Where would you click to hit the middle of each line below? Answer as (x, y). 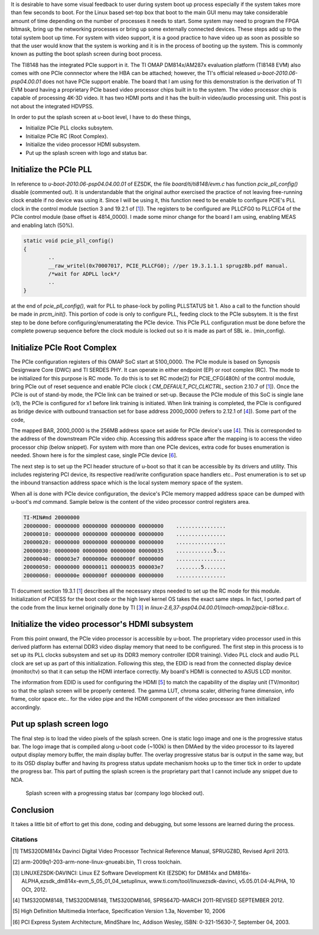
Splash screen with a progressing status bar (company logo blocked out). (115, 793)
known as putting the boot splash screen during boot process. (87, 54)
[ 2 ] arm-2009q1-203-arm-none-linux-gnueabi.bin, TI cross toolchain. (97, 862)
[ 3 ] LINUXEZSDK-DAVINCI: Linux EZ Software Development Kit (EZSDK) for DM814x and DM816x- (132, 873)
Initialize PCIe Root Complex (64, 347)
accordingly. (26, 707)
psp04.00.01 (26, 81)
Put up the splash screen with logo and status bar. (87, 153)
